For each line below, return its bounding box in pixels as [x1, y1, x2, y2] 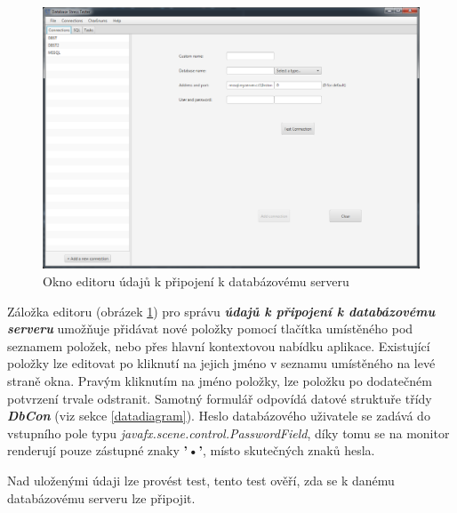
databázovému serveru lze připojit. [7, 488, 196, 507]
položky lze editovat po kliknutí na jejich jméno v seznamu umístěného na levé [7, 354, 436, 373]
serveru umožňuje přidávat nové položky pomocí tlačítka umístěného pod [7, 319, 413, 338]
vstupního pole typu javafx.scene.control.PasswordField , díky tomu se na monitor [7, 423, 450, 442]
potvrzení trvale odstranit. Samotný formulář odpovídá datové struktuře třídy [7, 389, 432, 407]
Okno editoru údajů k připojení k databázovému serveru [43, 271, 349, 290]
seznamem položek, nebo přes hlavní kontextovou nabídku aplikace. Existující [7, 336, 430, 355]
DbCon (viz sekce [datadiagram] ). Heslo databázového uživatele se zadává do [7, 406, 430, 425]
